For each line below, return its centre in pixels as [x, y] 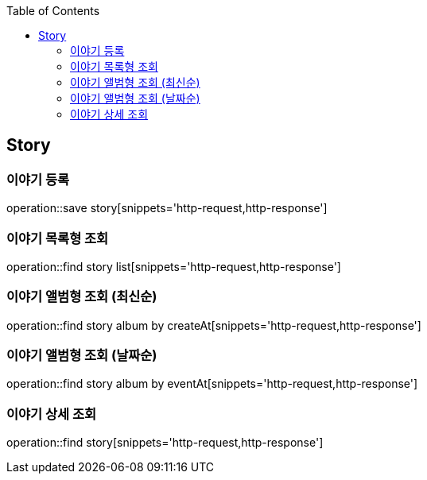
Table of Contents [53, 11]
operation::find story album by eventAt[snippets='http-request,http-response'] [212, 384]
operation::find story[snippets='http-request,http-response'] [165, 443]
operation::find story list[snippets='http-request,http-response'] [174, 266]
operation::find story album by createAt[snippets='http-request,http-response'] [214, 325]
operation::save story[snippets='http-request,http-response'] [167, 208]
